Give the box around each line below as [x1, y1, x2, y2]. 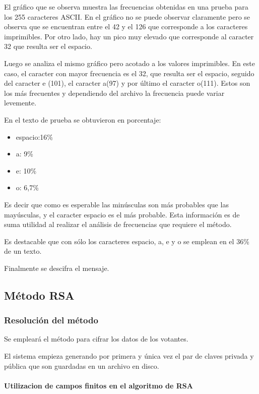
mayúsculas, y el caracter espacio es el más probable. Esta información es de [4, 209, 240, 219]
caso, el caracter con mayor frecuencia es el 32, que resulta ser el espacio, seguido [4, 68, 254, 78]
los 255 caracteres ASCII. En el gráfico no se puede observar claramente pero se [4, 11, 250, 22]
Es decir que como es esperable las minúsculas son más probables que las [4, 199, 229, 209]
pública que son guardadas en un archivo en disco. [4, 360, 159, 371]
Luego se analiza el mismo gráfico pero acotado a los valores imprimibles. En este [4, 58, 255, 68]
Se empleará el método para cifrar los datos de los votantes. [4, 333, 188, 344]
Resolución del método [4, 314, 98, 326]
